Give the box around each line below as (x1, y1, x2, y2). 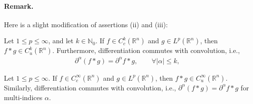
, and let (48, 35, 74, 46)
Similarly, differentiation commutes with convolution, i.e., (4, 82, 176, 92)
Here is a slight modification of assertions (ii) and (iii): (4, 19, 168, 29)
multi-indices (4, 92, 43, 102)
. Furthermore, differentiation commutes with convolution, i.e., (52, 45, 240, 55)
